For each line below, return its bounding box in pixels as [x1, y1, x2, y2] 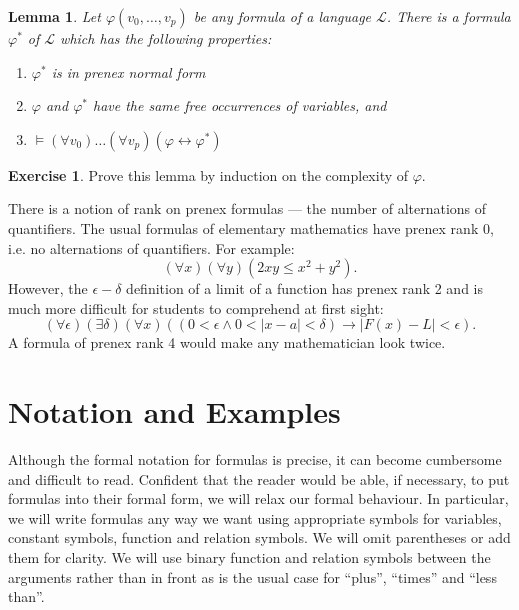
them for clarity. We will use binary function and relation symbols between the [8, 547, 491, 568]
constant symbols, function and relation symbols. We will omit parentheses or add [8, 527, 511, 548]
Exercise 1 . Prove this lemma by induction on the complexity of [8, 164, 409, 185]
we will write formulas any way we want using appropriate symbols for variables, [8, 507, 502, 528]
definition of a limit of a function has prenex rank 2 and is [126, 278, 483, 299]
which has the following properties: [60, 28, 272, 48]
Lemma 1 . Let [8, 6, 101, 26]
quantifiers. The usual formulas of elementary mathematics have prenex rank [8, 217, 479, 238]
